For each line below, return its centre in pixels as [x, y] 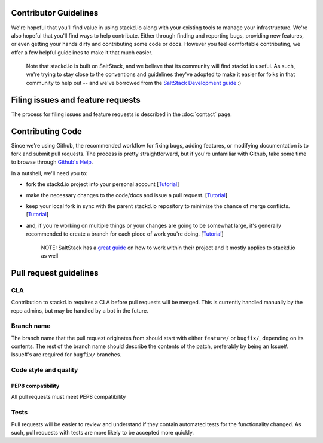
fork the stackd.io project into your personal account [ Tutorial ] [103, 184]
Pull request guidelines [55, 273]
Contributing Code [46, 131]
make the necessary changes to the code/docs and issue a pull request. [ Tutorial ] [127, 195]
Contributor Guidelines [55, 13]
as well [50, 256]
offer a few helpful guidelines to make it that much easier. [82, 52]
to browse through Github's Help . [52, 162]
